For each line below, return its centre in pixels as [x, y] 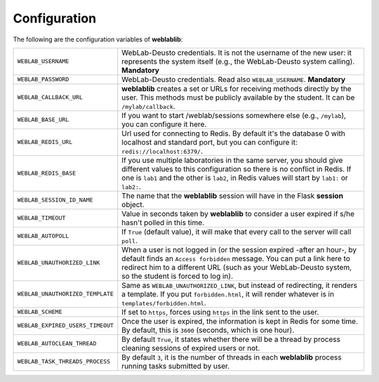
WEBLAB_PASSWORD [43, 80]
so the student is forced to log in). [177, 276]
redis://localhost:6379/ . [162, 151]
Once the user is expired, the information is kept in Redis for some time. [240, 321]
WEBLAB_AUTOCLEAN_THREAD [57, 344]
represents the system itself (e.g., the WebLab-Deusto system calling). [238, 61]
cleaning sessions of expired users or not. [191, 348]
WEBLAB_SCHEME [40, 312]
